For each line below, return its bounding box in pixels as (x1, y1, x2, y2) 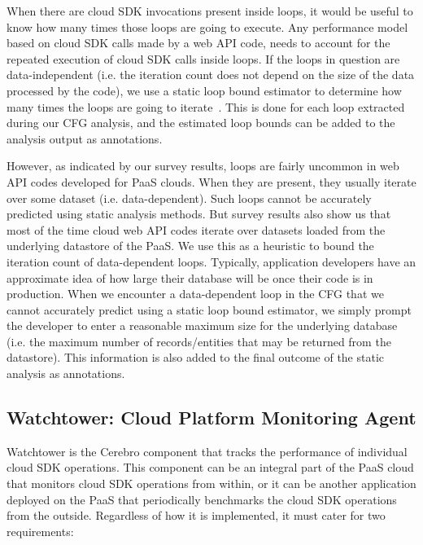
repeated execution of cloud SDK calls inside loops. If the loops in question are (7, 50, 400, 67)
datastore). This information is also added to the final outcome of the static (7, 349, 385, 366)
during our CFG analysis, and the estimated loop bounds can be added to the (7, 114, 395, 131)
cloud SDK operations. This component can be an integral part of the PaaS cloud (7, 459, 414, 476)
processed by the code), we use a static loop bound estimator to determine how (7, 81, 402, 99)
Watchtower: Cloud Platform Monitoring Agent (7, 405, 416, 430)
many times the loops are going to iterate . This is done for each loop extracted (7, 98, 405, 115)
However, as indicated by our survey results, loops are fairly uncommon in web (7, 157, 399, 174)
